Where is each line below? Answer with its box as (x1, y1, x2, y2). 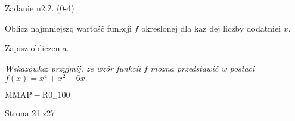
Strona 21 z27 (5, 106, 55, 119)
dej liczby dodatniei (209, 21, 281, 34)
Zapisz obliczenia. (5, 42, 69, 54)
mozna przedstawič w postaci (150, 61, 255, 74)
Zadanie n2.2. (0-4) (5, 2, 74, 14)
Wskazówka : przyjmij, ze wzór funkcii (5, 61, 141, 74)
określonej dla (141, 21, 192, 34)
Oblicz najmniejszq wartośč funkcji (5, 21, 132, 34)
